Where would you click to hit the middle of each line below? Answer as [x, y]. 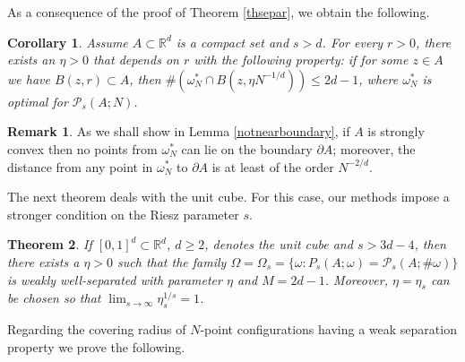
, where [379, 78]
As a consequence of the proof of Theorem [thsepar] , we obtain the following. [219, 12]
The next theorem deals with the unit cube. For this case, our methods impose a [228, 197]
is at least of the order [273, 166]
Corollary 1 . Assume [68, 42]
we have [29, 78]
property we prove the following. [96, 346]
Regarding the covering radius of [97, 329]
